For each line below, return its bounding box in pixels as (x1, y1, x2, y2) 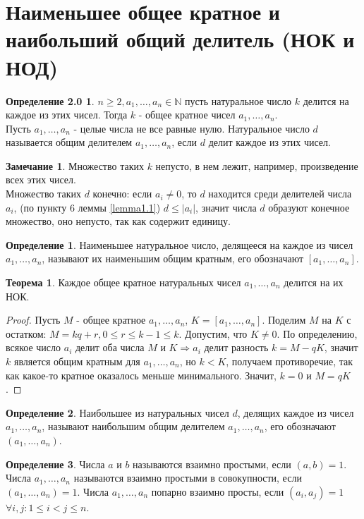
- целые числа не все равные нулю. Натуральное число (73, 121, 310, 135)
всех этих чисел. (6, 172, 76, 187)
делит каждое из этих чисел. (208, 135, 331, 149)
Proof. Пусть (6, 312, 61, 327)
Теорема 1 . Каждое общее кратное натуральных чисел (6, 275, 241, 290)
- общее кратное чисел (138, 107, 236, 122)
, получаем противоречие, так (226, 354, 353, 368)
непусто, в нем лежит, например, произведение (155, 158, 358, 173)
